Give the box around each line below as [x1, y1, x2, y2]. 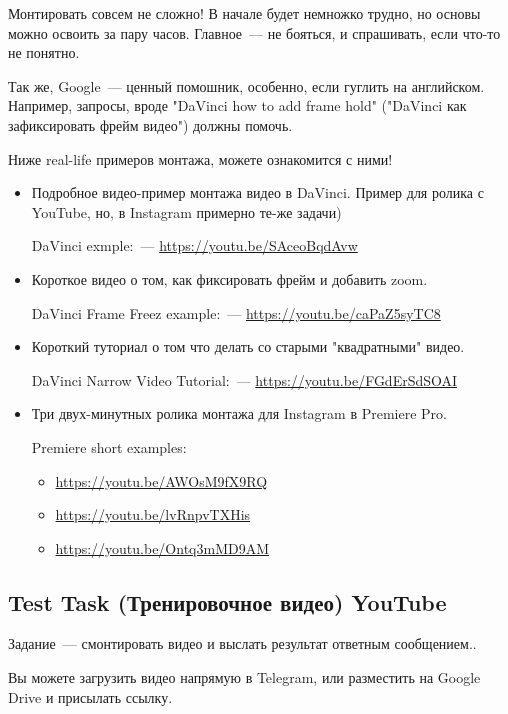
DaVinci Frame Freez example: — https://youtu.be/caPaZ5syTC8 [31, 302, 441, 323]
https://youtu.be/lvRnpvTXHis [55, 504, 251, 525]
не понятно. [8, 42, 80, 63]
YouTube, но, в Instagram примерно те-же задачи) [31, 201, 342, 222]
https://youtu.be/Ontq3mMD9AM [55, 537, 270, 558]
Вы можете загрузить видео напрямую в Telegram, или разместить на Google [8, 667, 481, 688]
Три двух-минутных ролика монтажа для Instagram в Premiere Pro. [31, 403, 447, 424]
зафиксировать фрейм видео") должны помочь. [8, 114, 293, 135]
